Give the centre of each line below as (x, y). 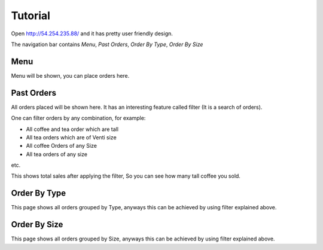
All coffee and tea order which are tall (72, 129)
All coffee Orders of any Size (61, 146)
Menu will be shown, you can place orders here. (70, 75)
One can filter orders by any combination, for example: (78, 118)
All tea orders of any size (57, 154)
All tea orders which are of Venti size (71, 137)
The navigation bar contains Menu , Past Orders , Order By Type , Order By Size (107, 44)
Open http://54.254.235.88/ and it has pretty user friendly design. (92, 33)
